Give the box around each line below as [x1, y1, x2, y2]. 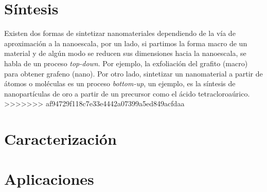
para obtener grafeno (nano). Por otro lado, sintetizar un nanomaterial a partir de [4, 68, 263, 79]
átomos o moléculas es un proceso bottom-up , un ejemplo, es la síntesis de [4, 78, 236, 89]
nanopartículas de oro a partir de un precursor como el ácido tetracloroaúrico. [4, 88, 250, 99]
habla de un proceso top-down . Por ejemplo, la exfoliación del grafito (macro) [4, 57, 248, 68]
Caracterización [4, 128, 117, 149]
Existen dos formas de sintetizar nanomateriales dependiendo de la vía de [4, 28, 236, 39]
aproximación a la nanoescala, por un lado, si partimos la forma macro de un [4, 37, 247, 48]
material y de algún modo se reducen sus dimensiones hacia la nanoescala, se [4, 48, 246, 59]
